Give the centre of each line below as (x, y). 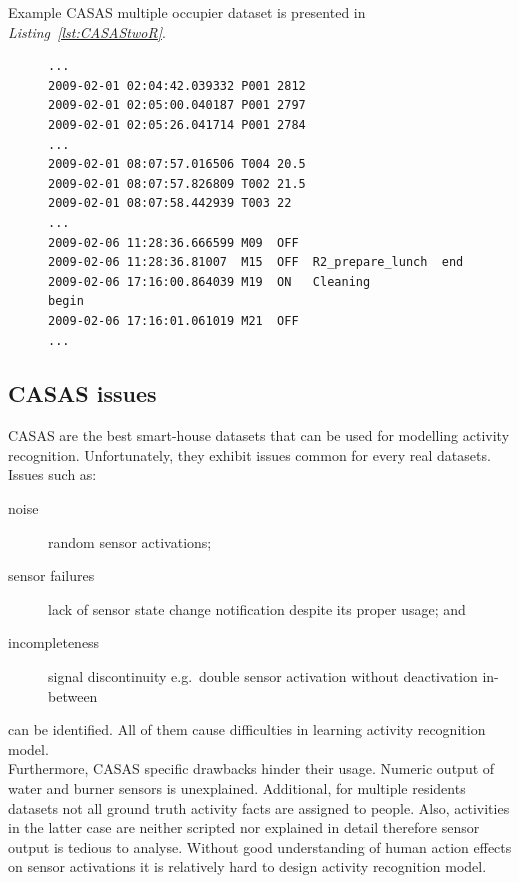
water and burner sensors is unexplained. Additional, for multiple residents (237, 788)
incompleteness (54, 642)
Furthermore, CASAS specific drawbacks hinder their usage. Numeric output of (251, 768)
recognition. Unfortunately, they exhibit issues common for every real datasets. (249, 454)
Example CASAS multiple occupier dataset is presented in (187, 12)
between (73, 695)
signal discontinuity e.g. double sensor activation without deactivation (263, 676)
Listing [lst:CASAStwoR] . (87, 31)
